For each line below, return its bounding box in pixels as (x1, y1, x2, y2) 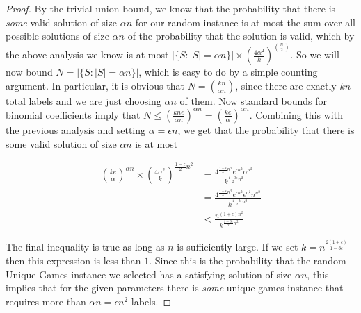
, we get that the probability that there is (177, 122, 355, 137)
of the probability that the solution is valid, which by (127, 28, 355, 43)
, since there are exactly (235, 78, 337, 92)
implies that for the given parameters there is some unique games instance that (6, 280, 344, 295)
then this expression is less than (6, 253, 141, 267)
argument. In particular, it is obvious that (6, 78, 184, 92)
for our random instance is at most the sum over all (135, 15, 355, 29)
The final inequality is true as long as (6, 239, 165, 254)
